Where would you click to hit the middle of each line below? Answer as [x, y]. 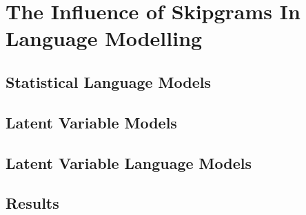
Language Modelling [104, 38]
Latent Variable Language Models [129, 162]
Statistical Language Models [108, 81]
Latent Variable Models [91, 122]
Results [32, 203]
